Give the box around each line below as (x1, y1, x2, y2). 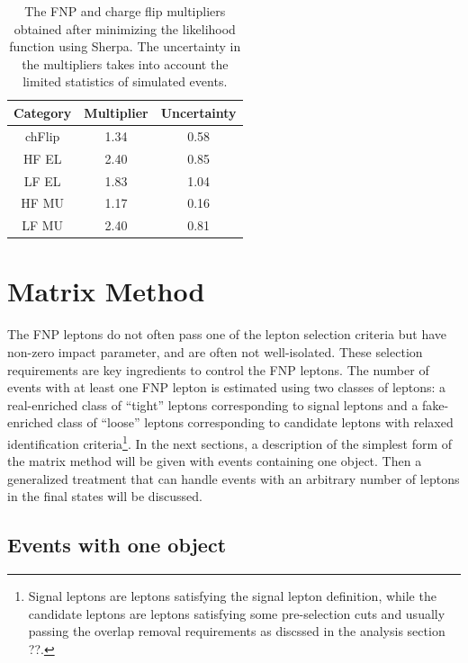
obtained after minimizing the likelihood (13, 19, 236, 38)
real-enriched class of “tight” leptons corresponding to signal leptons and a (7, 395, 418, 414)
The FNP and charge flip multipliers (24, 2, 226, 20)
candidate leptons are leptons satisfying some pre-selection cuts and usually (28, 604, 445, 623)
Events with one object (7, 531, 227, 559)
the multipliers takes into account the (22, 54, 229, 73)
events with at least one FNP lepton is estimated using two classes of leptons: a (7, 378, 446, 397)
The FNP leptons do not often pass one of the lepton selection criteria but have (7, 325, 447, 344)
